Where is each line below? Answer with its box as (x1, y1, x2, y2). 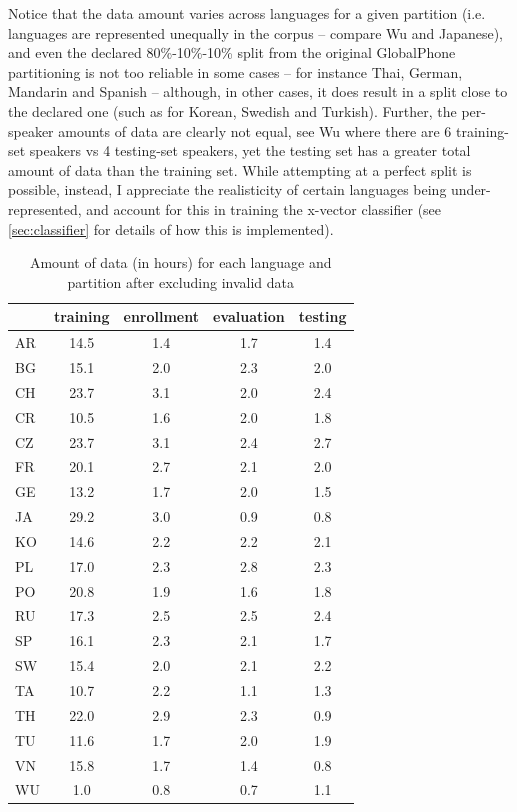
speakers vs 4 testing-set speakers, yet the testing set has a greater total (29, 140, 471, 161)
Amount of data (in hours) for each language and (29, 252, 332, 273)
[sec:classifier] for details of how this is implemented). (8, 218, 334, 239)
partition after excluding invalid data (67, 271, 294, 292)
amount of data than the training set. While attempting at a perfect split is (8, 159, 472, 180)
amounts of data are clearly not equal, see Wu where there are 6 (58, 120, 452, 141)
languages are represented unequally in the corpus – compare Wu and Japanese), (8, 22, 503, 43)
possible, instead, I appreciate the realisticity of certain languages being (8, 179, 447, 200)
